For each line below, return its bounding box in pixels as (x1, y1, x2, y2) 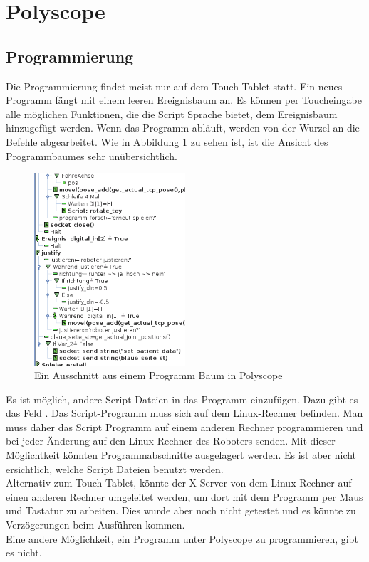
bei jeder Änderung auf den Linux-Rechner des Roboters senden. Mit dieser (6, 433, 336, 448)
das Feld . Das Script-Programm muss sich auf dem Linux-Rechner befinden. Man (6, 405, 363, 420)
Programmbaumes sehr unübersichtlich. (6, 148, 177, 163)
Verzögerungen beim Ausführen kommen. (6, 517, 185, 532)
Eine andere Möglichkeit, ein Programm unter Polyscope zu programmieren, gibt (6, 531, 358, 546)
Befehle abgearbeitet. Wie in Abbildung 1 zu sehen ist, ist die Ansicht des (6, 134, 328, 149)
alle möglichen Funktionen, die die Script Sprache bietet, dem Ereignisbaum (6, 106, 338, 121)
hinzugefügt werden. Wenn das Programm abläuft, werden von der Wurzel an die (6, 120, 360, 135)
